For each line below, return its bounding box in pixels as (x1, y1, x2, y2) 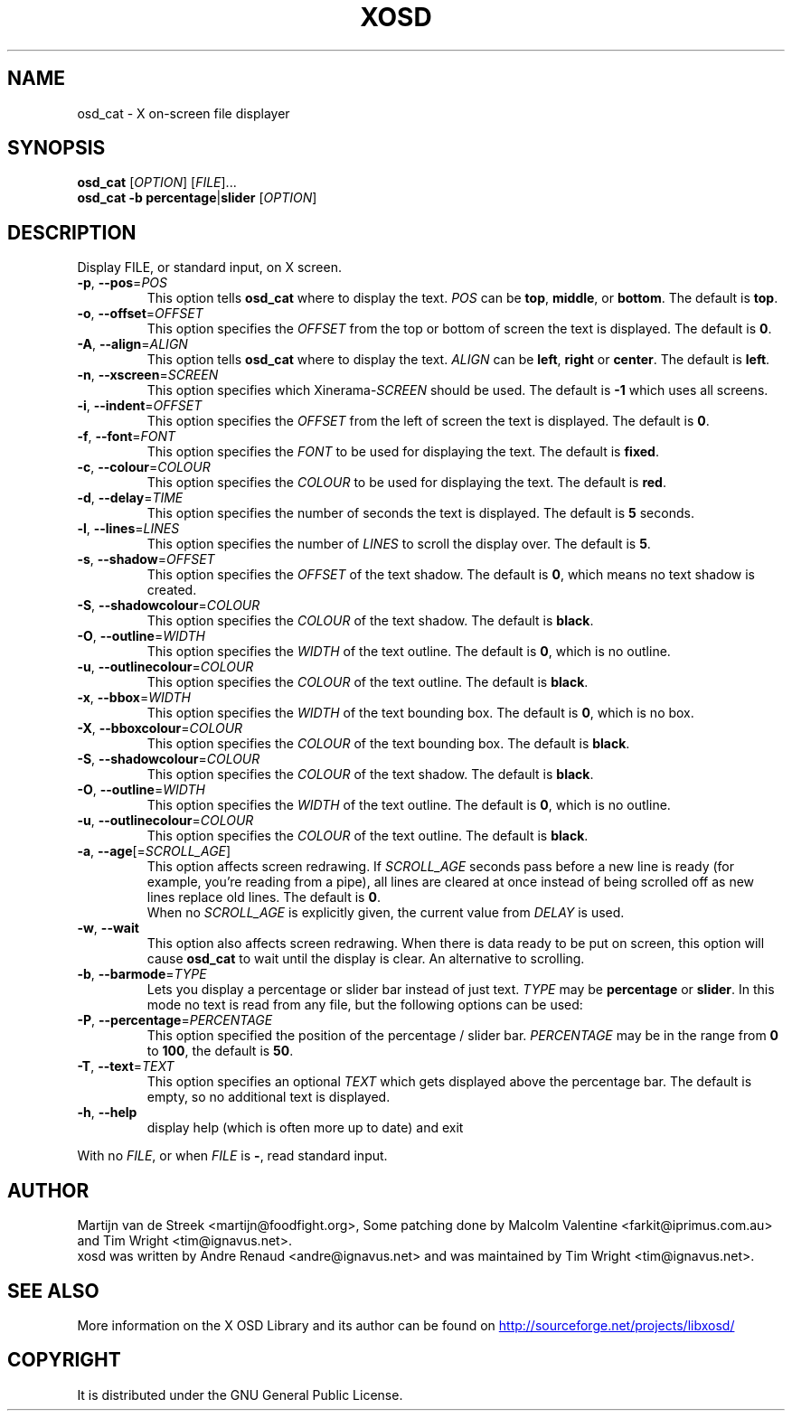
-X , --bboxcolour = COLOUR (77, 720, 243, 737)
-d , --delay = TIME (77, 490, 184, 506)
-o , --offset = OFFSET (77, 305, 203, 322)
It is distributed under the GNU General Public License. (77, 1386, 403, 1403)
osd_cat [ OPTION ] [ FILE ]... (77, 174, 237, 191)
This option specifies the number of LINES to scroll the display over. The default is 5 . (146, 536, 651, 552)
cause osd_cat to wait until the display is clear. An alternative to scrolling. (146, 951, 585, 967)
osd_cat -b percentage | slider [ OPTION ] (77, 190, 317, 206)
